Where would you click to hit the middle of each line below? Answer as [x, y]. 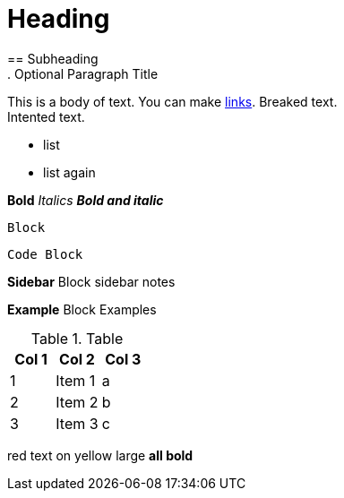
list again [69, 172]
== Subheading [53, 58]
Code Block [45, 254]
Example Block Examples [82, 309]
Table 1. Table [77, 338]
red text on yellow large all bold [100, 455]
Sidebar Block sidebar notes [91, 281]
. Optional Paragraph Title [83, 73]
